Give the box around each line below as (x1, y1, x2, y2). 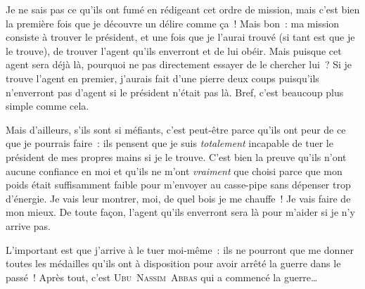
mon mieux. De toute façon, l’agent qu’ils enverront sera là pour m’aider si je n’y (6, 205, 355, 219)
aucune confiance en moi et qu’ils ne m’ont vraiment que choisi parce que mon (6, 163, 342, 178)
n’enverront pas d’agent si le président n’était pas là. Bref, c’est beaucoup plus (6, 84, 344, 99)
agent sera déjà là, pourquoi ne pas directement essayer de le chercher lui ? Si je (6, 57, 352, 72)
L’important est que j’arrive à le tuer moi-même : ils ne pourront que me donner (6, 242, 354, 257)
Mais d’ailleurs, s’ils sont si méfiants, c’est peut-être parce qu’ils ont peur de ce (6, 122, 346, 136)
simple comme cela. (6, 98, 89, 113)
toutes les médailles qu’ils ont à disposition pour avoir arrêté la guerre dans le (6, 256, 341, 271)
